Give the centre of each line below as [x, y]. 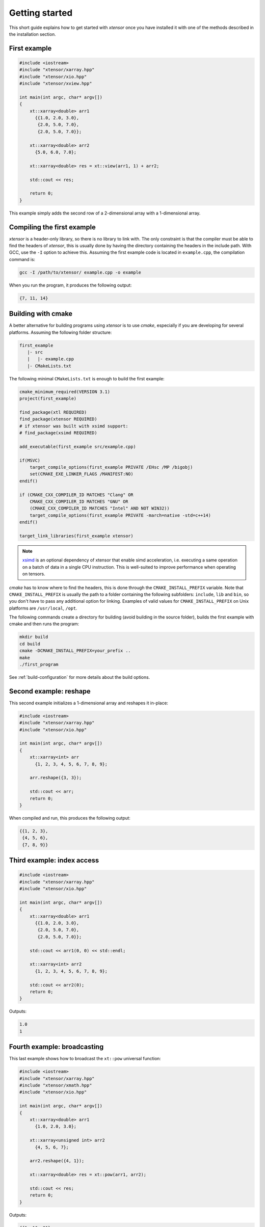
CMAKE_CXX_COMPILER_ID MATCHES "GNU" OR [79, 502]
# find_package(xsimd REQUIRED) [58, 433]
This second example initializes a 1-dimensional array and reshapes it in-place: [89, 703]
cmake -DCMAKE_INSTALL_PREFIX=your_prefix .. [75, 651]
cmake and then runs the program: [44, 624]
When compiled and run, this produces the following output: [70, 818]
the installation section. [32, 34]
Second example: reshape [50, 691]
